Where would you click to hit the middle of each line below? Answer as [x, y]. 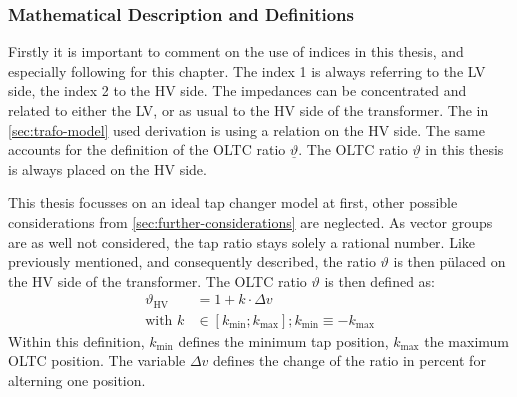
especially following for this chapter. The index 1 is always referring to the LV [247, 70]
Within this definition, [76, 340]
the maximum [467, 340]
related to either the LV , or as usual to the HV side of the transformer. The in [248, 110]
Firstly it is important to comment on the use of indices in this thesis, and [236, 51]
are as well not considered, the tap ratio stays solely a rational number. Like [242, 241]
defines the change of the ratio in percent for [349, 360]
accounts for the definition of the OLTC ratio [147, 149]
